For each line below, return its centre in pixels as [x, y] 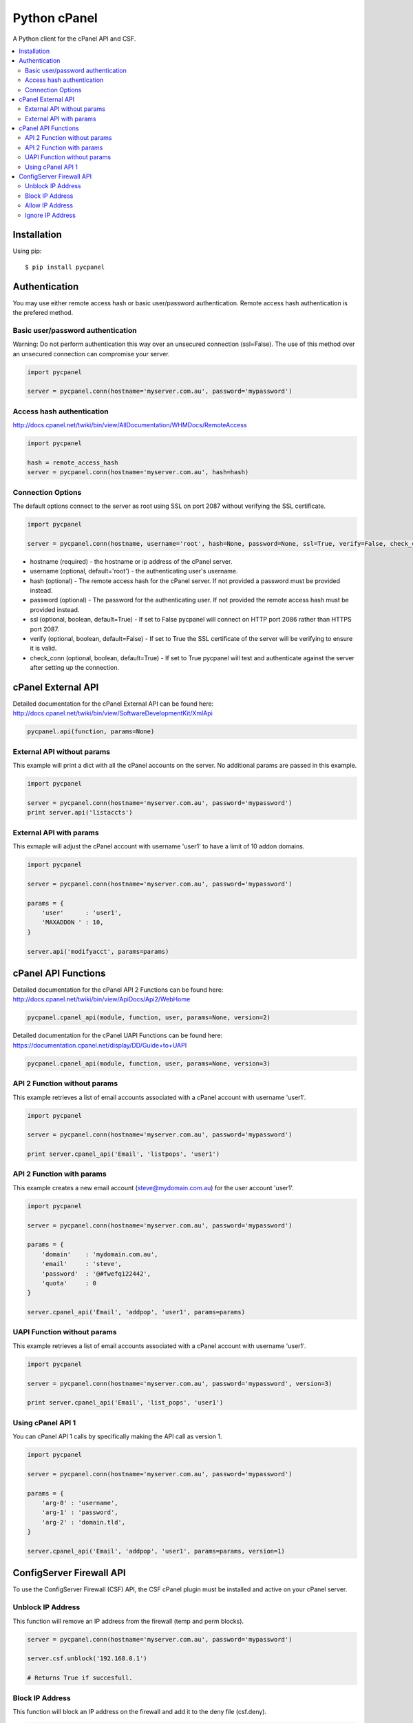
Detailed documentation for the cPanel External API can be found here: [113, 704]
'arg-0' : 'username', [80, 1503]
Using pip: [27, 251]
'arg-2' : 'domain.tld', [84, 1522]
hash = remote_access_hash [73, 462]
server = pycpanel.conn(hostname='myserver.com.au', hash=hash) [138, 472]
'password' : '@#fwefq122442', [96, 1274]
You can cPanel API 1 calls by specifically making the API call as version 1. [117, 1436]
